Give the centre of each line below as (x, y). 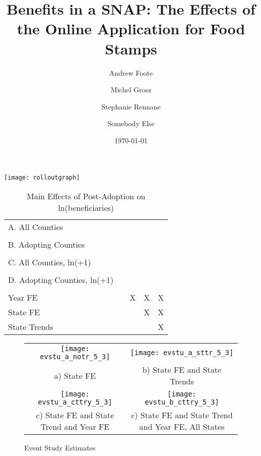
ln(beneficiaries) (86, 208)
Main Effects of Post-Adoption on (86, 196)
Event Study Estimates (60, 448)
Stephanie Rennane (131, 106)
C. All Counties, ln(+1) (50, 262)
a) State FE (75, 375)
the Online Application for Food (131, 28)
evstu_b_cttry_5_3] (182, 402)
